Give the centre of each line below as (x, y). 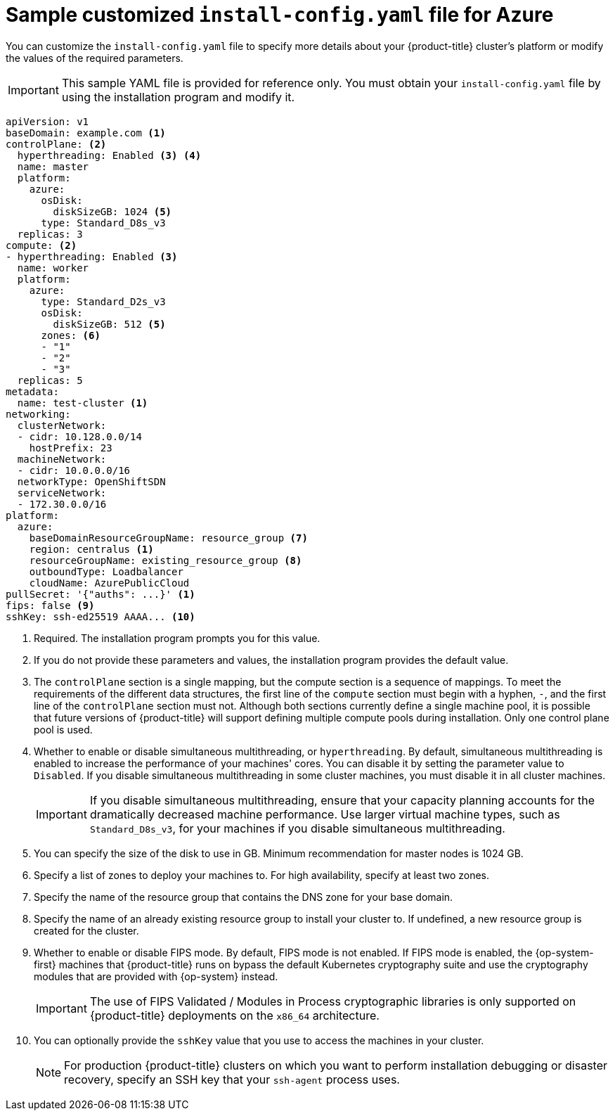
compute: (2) (41, 245)
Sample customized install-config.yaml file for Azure (280, 15)
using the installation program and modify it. (178, 97)
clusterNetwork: (62, 425)
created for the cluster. (86, 930)
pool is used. (63, 729)
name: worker (53, 268)
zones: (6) (71, 335)
